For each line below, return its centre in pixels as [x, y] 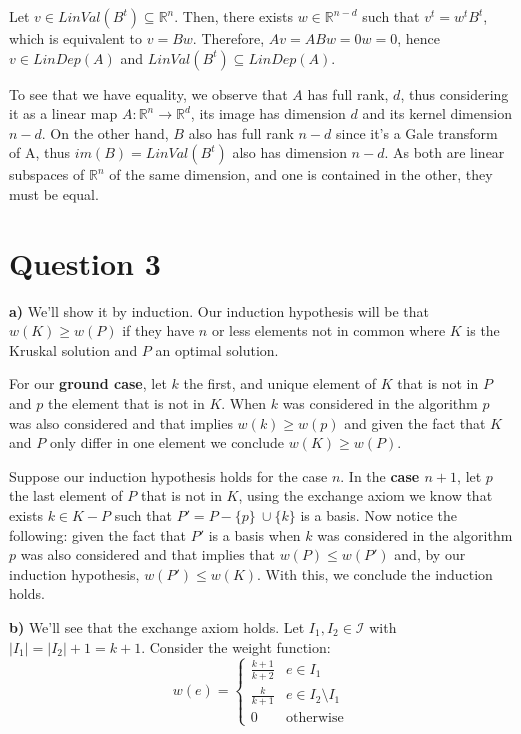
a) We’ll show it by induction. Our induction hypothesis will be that [219, 310]
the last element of [66, 495]
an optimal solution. [217, 349]
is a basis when [254, 534]
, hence [419, 38]
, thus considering [454, 93]
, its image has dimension [268, 113]
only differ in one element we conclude [167, 442]
